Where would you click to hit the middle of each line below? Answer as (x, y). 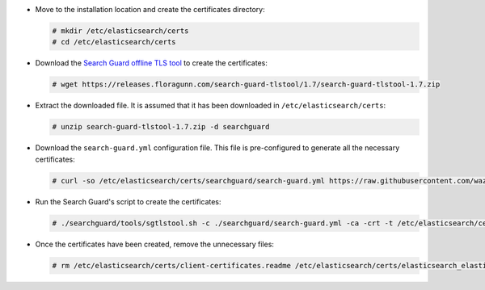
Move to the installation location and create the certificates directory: (150, 9)
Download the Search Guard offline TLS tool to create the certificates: (152, 63)
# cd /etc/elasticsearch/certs (114, 42)
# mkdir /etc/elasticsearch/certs (120, 31)
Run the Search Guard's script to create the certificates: (128, 201)
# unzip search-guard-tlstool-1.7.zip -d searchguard (161, 127)
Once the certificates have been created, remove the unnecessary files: (155, 244)
